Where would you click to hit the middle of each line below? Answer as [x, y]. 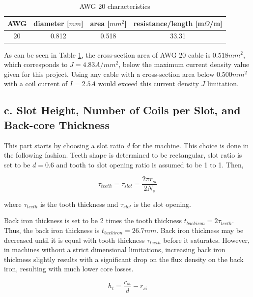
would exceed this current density [148, 83]
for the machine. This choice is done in [191, 145]
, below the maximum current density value [184, 64]
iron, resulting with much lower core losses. [69, 269]
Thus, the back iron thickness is [52, 230]
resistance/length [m [169, 23]
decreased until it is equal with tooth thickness [74, 240]
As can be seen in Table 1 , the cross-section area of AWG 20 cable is [107, 54]
